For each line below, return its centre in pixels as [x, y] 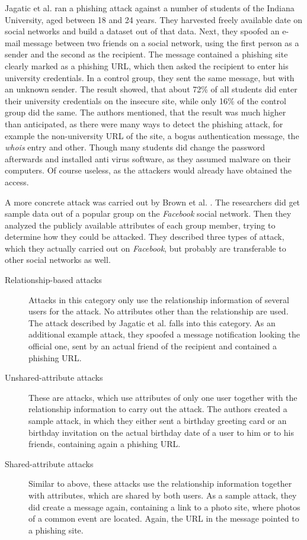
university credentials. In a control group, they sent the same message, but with [150, 77]
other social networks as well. [58, 260]
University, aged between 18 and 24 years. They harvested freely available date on [154, 19]
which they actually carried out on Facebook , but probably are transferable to [145, 248]
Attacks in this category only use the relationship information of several [159, 299]
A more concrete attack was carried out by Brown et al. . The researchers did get [153, 202]
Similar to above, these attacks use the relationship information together [160, 483]
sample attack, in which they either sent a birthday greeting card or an [158, 420]
